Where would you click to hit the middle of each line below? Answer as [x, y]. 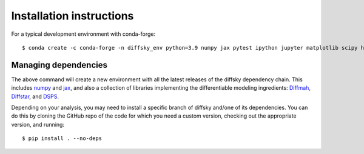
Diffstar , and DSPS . [35, 96]
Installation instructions [72, 16]
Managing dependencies [59, 65]
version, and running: [38, 124]
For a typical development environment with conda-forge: [83, 34]
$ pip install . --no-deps [62, 139]
